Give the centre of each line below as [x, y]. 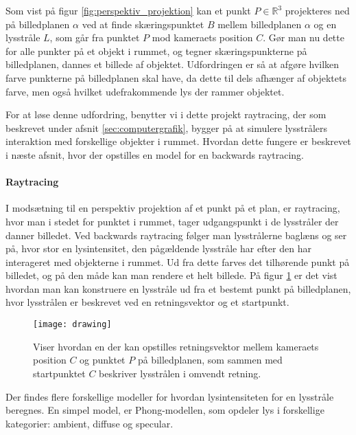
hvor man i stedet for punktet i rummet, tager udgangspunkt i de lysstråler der [172, 221]
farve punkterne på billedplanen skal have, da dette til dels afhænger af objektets [176, 77]
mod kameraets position [202, 37]
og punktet [103, 360]
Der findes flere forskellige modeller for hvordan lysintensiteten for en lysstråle [170, 396]
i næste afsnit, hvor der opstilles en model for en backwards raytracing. [155, 154]
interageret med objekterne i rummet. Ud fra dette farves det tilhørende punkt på [178, 261]
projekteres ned [317, 10]
